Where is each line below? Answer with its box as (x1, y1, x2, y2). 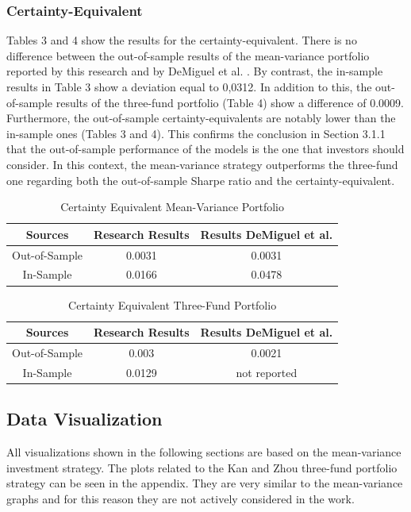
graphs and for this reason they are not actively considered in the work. (6, 490, 355, 506)
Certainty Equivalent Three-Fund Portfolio (68, 296, 277, 313)
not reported (236, 364, 298, 380)
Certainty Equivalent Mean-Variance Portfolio (60, 198, 284, 215)
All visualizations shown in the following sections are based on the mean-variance (6, 444, 401, 460)
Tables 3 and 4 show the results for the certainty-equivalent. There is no (6, 32, 357, 48)
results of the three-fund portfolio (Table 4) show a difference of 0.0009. (56, 94, 404, 110)
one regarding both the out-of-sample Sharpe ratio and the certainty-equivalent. (6, 171, 395, 188)
